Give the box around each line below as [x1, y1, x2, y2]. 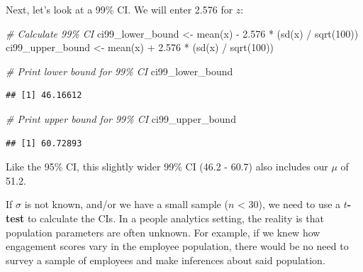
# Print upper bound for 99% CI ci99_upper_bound [6, 111, 236, 126]
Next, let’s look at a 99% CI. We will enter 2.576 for [6, 2, 233, 16]
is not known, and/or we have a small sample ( [24, 197, 228, 212]
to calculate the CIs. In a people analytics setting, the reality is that [27, 210, 324, 225]
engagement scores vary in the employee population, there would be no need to [6, 239, 349, 254]
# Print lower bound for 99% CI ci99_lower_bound [6, 63, 233, 78]
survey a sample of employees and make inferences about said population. [6, 252, 325, 267]
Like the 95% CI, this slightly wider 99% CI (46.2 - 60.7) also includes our [6, 159, 328, 174]
